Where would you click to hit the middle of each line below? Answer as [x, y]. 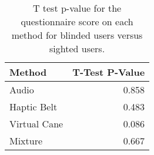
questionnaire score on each [77, 21]
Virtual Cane [36, 124]
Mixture [26, 141]
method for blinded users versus [77, 35]
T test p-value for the [77, 8]
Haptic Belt [34, 107]
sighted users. [77, 48]
